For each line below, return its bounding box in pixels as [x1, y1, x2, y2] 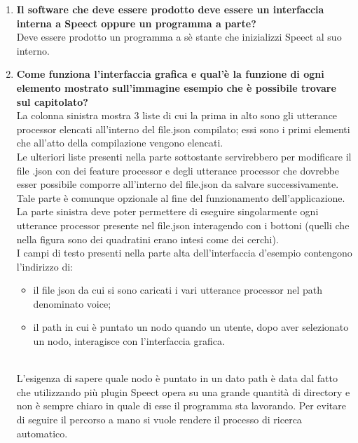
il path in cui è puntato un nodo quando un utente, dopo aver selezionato [33, 320, 349, 334]
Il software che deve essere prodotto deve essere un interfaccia [16, 2, 324, 16]
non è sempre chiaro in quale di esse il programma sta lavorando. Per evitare [16, 398, 346, 413]
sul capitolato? [16, 94, 88, 109]
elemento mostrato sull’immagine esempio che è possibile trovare [16, 80, 336, 95]
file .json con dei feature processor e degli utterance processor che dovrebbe [16, 163, 340, 177]
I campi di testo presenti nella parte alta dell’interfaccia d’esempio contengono [16, 245, 352, 260]
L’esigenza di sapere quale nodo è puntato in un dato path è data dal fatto [16, 371, 338, 386]
